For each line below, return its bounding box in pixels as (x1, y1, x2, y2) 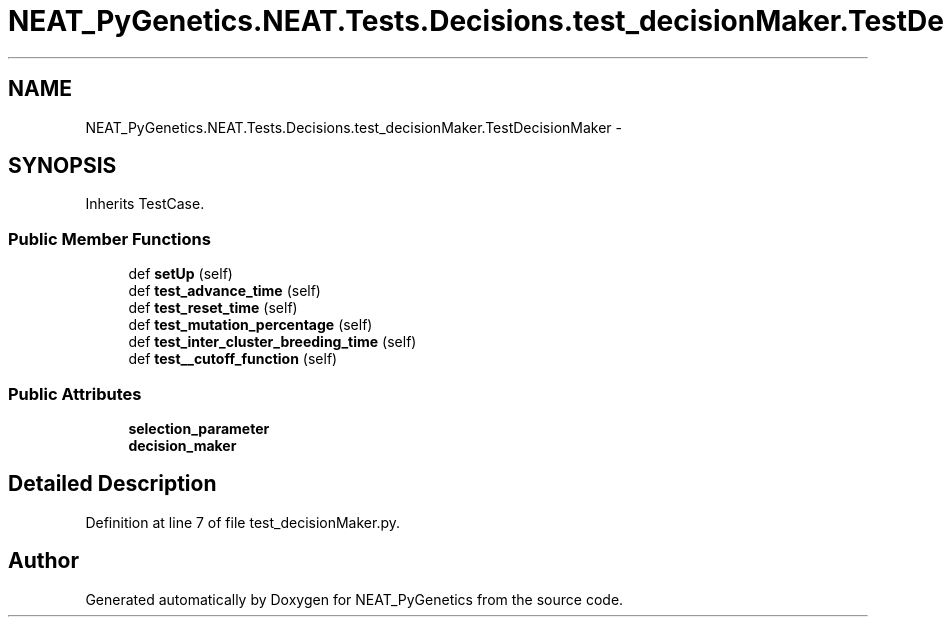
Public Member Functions (8, 228, 211, 249)
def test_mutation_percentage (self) (128, 316, 373, 334)
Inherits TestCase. (85, 195, 205, 213)
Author (8, 548, 79, 574)
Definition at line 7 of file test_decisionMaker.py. (85, 513, 401, 531)
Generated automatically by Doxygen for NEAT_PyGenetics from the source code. (85, 590, 624, 608)
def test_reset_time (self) (128, 299, 298, 317)
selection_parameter (128, 419, 270, 437)
